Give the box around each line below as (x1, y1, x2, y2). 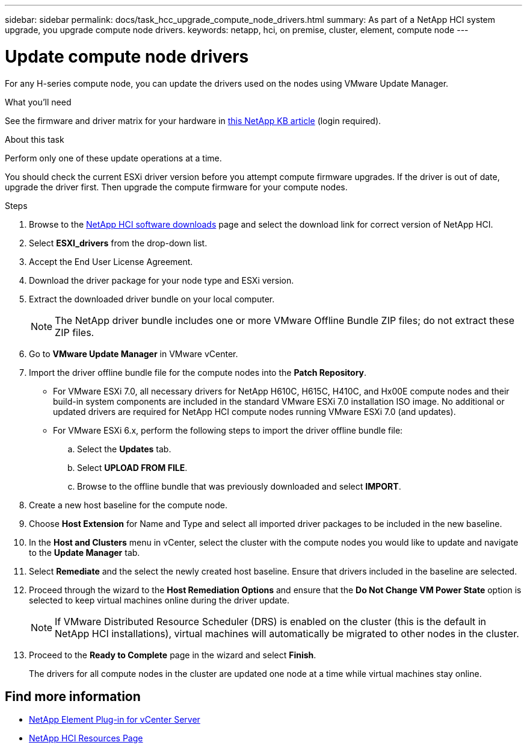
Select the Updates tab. (77, 443, 171, 454)
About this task (5, 134, 64, 145)
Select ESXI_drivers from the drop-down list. (29, 237, 208, 248)
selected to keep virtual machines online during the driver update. (29, 594, 290, 605)
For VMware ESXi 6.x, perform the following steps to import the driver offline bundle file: (53, 425, 403, 435)
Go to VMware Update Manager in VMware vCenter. (29, 348, 238, 359)
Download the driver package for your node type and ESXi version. (29, 275, 294, 285)
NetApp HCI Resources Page (29, 733, 143, 744)
